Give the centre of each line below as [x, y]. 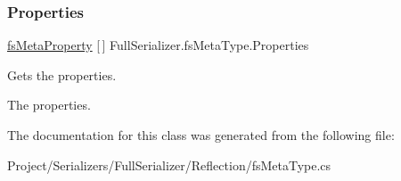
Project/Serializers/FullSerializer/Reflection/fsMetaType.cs [169, 165]
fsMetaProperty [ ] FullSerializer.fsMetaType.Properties [158, 45]
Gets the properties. [62, 74]
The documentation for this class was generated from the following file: [201, 135]
